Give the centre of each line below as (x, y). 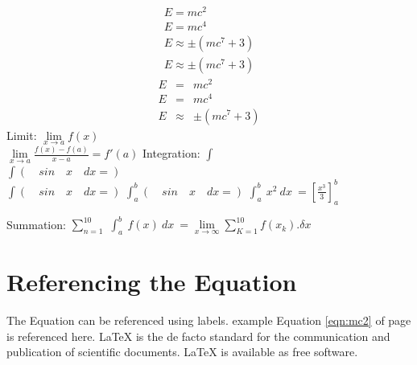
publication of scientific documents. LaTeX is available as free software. (182, 352)
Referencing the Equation (152, 282)
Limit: (22, 135)
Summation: (36, 224)
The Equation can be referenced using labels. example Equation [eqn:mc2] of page (209, 320)
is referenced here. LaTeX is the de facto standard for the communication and (198, 336)
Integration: (171, 153)
